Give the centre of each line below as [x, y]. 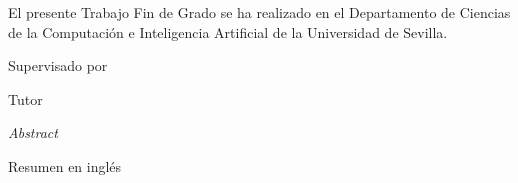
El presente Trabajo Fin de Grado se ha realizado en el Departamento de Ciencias [259, 12]
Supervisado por [58, 65]
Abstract [33, 132]
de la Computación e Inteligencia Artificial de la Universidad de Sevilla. [228, 31]
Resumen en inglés [65, 165]
